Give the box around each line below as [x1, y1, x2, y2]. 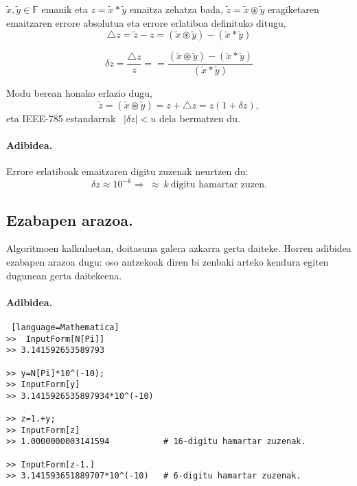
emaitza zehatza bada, [129, 2, 223, 16]
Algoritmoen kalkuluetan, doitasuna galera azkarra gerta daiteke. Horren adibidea [6, 241, 352, 255]
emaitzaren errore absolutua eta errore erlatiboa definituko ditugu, [6, 15, 286, 30]
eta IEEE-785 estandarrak [6, 111, 116, 125]
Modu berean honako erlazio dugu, [6, 86, 152, 100]
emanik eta [41, 2, 88, 16]
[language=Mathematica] [11, 322, 119, 332]
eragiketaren [268, 2, 319, 16]
